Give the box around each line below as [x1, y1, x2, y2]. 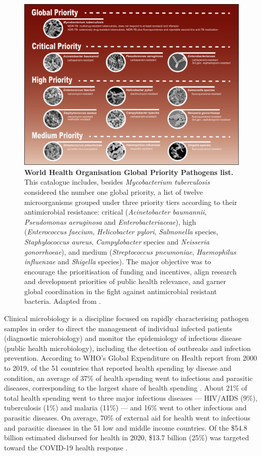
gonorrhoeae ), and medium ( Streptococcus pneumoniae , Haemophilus [24, 246, 236, 257]
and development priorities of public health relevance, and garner [24, 276, 226, 287]
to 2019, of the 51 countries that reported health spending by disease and [4, 363, 232, 373]
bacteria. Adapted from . [24, 296, 101, 306]
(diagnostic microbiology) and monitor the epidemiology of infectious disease [4, 333, 242, 343]
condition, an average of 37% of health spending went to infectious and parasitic [4, 372, 253, 383]
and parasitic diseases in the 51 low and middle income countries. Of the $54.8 [4, 422, 247, 433]
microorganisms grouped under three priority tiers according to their [24, 196, 237, 207]
